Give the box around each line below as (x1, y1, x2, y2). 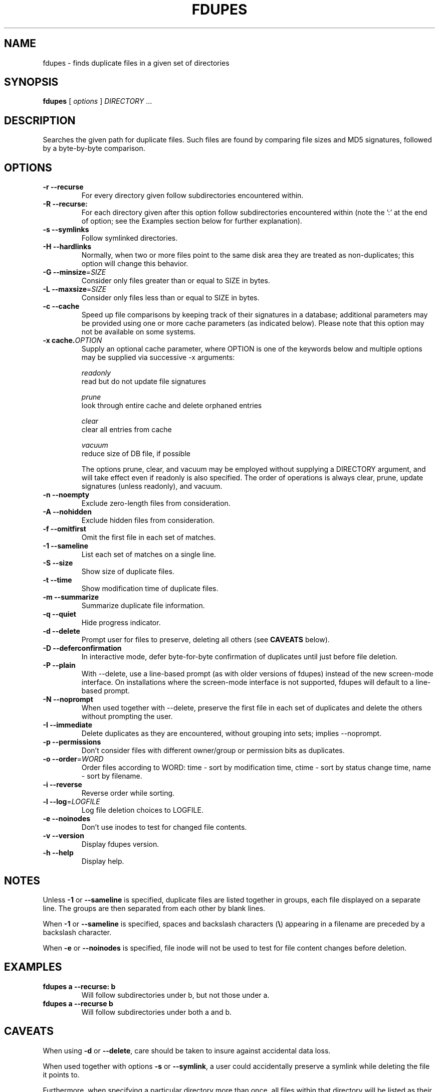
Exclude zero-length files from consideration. (81, 499, 231, 508)
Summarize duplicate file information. (81, 601, 205, 610)
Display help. (81, 857, 124, 866)
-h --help (43, 848, 74, 857)
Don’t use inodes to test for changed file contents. (81, 823, 247, 832)
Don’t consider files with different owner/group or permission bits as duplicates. (81, 746, 345, 755)
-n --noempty (43, 490, 90, 499)
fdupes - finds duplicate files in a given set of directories (43, 58, 230, 67)
